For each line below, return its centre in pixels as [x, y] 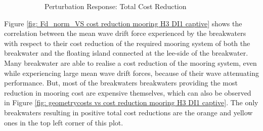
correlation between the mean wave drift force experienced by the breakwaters [125, 33]
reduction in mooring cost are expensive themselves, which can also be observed [128, 92]
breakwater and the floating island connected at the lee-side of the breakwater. [126, 53]
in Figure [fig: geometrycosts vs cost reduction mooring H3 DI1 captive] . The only [131, 102]
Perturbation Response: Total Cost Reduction [116, 6]
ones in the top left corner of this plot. [64, 122]
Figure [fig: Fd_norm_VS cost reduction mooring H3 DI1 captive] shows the [123, 23]
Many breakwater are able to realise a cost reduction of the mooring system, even [130, 62]
